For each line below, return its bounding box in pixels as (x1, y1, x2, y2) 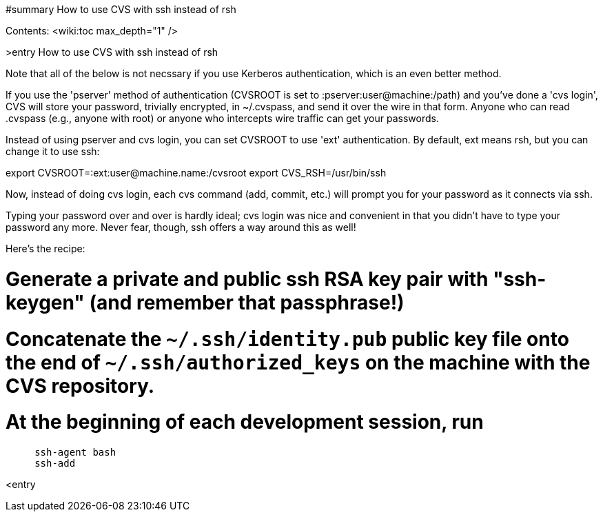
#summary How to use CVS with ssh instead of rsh (6, 3, 236, 15)
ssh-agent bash (34, 447, 116, 458)
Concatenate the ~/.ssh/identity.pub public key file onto (6, 327, 569, 351)
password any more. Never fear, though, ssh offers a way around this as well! (6, 221, 356, 233)
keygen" (6, 290, 85, 314)
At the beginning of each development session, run (6, 410, 484, 434)
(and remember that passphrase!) (89, 290, 405, 314)
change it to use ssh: (6, 145, 100, 157)
